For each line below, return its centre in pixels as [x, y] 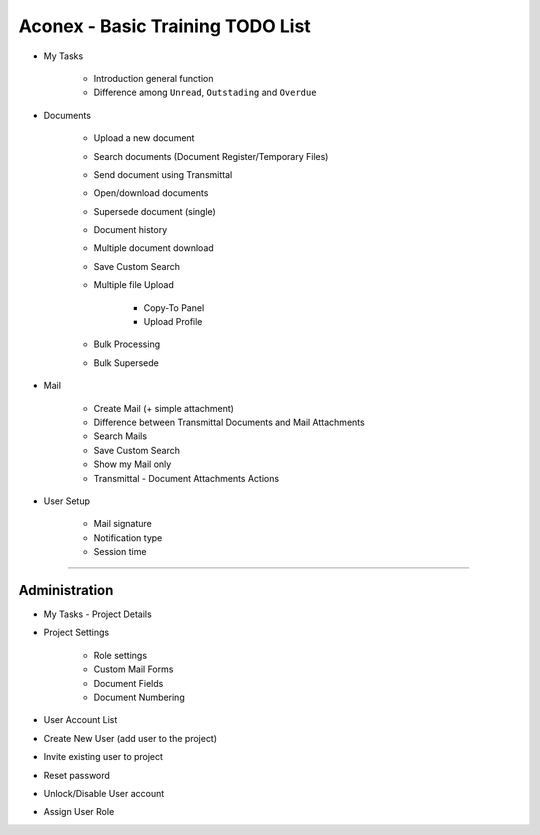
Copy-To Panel [174, 307]
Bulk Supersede [126, 362]
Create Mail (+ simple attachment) [164, 408]
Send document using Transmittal [163, 174]
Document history [130, 230]
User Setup [66, 501]
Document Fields [128, 683]
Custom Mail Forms [133, 669]
